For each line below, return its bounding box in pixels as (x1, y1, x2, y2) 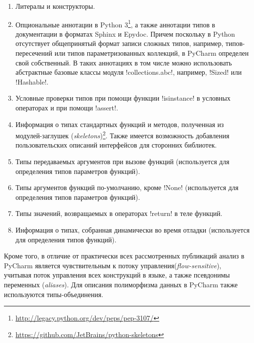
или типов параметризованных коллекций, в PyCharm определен (54, 48, 249, 58)
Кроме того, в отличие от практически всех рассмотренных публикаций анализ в (4, 251, 245, 261)
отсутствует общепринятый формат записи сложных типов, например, (15, 38, 224, 48)
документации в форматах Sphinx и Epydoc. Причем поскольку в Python (15, 28, 235, 39)
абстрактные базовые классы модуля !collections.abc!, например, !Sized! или (15, 67, 242, 77)
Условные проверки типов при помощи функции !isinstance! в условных (15, 93, 231, 103)
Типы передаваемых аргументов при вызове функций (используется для (15, 156, 230, 167)
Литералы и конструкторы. (15, 1, 95, 11)
